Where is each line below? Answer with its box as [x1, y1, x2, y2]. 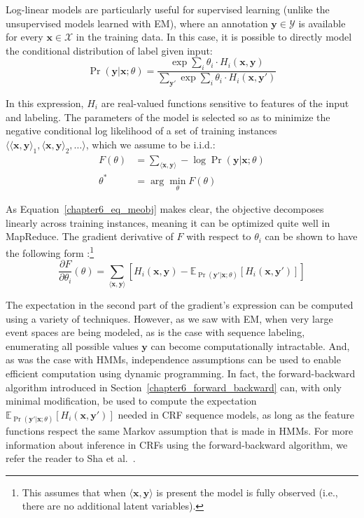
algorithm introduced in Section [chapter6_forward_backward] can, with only [6, 379, 342, 394]
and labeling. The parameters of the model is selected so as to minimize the [6, 109, 330, 124]
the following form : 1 [6, 243, 94, 260]
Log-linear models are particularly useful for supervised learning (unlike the [6, 2, 330, 16]
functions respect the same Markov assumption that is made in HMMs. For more [6, 423, 353, 437]
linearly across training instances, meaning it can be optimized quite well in [6, 215, 330, 230]
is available [298, 15, 346, 30]
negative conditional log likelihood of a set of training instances [6, 123, 277, 138]
